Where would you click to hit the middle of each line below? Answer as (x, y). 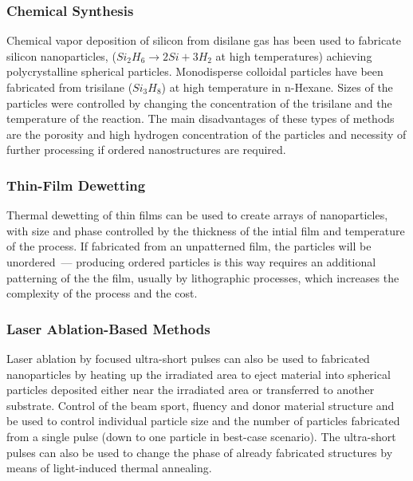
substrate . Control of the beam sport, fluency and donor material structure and (201, 405)
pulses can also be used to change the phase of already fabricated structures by (200, 452)
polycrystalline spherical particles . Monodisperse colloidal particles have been (195, 71)
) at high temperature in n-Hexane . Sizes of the (277, 87)
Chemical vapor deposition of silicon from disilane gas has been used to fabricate (204, 40)
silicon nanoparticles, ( (61, 55)
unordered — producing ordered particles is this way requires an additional (191, 261)
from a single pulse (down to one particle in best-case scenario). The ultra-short (201, 436)
